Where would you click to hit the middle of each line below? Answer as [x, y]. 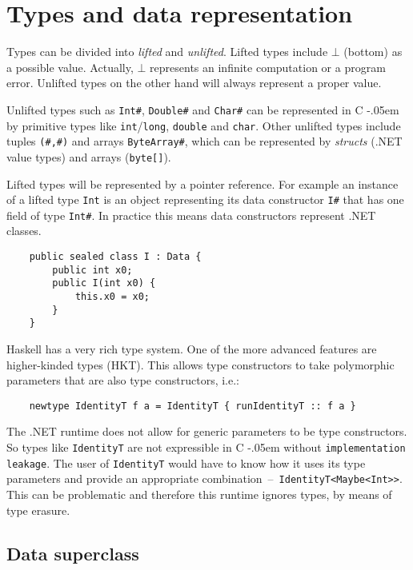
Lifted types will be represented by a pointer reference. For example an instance [202, 183]
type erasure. [38, 510]
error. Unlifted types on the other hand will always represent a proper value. [194, 83]
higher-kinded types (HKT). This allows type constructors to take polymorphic [200, 364]
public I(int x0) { [104, 283]
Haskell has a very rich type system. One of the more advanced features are [192, 348]
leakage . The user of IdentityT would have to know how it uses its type [186, 462]
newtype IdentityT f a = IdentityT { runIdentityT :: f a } [192, 406]
